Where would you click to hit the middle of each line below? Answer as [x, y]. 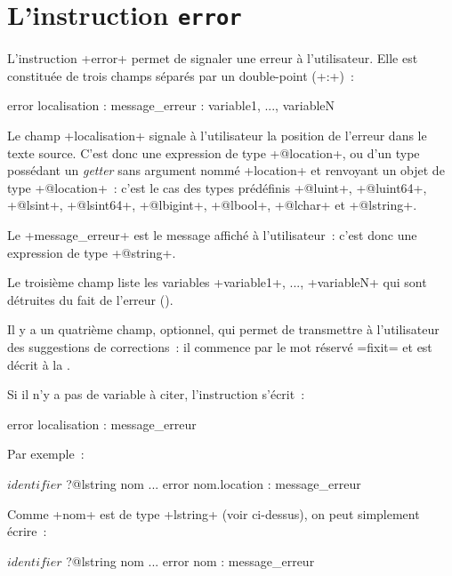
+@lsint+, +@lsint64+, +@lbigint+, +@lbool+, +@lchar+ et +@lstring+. [212, 205]
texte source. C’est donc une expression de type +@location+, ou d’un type [214, 152]
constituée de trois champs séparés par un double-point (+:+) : [181, 75]
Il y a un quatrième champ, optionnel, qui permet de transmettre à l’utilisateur [223, 329]
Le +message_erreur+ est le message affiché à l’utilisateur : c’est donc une [212, 235]
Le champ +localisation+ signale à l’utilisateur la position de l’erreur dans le [217, 136]
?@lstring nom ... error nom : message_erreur [190, 560]
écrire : [27, 531]
